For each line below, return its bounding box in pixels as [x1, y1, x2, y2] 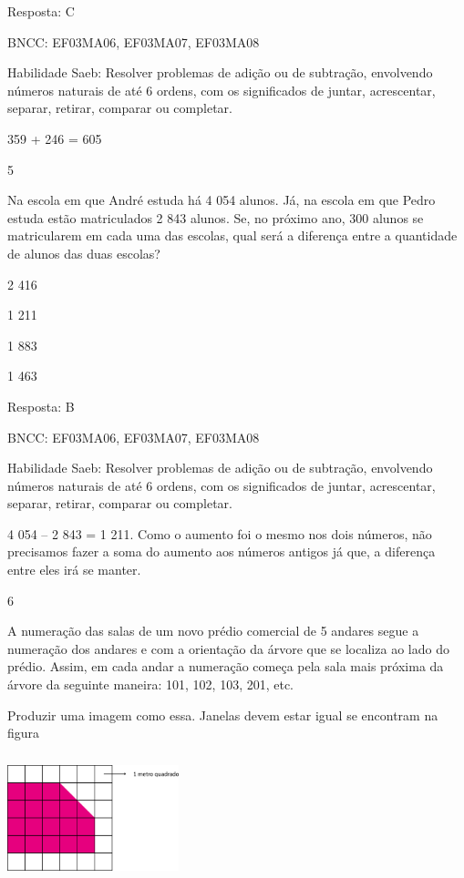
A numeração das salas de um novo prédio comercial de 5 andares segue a [7, 621, 419, 640]
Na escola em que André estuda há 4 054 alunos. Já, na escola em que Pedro [7, 190, 436, 209]
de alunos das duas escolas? [7, 243, 160, 262]
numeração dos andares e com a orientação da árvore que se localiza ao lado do [7, 638, 449, 658]
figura [7, 723, 40, 742]
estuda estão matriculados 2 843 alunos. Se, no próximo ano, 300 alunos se [7, 208, 424, 227]
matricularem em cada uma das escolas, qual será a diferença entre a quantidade [7, 226, 458, 245]
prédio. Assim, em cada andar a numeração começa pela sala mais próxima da [7, 657, 444, 676]
